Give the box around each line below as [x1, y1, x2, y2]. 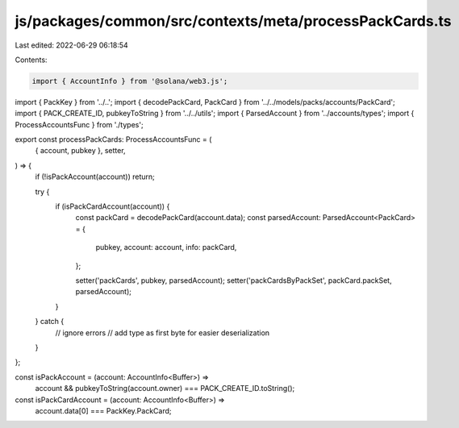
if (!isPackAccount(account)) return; [35, 172, 155, 181]
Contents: [15, 55, 48, 64]
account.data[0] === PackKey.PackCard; [35, 405, 172, 415]
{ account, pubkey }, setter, [35, 146, 126, 156]
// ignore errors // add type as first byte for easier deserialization [55, 327, 270, 338]
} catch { [35, 317, 65, 326]
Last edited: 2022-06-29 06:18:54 [15, 40, 128, 50]
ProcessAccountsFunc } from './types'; [15, 119, 144, 129]
